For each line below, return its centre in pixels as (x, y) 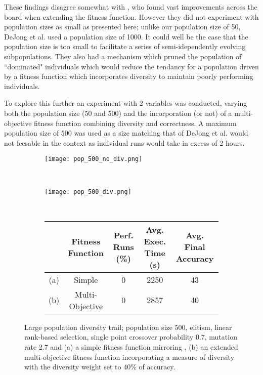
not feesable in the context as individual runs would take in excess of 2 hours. (124, 142)
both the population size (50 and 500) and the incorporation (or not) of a (118, 113)
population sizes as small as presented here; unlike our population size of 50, (122, 27)
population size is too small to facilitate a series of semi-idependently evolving (125, 46)
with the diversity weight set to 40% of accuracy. (100, 367)
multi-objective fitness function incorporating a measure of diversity (129, 357)
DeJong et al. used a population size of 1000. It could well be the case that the (126, 36)
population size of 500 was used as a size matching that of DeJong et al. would (126, 133)
